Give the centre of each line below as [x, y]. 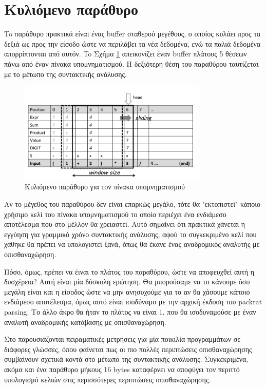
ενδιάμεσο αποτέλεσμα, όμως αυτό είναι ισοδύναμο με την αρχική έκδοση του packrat [133, 302]
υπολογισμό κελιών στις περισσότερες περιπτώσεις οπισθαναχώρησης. [108, 379]
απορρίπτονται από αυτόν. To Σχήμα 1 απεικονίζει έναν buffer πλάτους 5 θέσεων [126, 54]
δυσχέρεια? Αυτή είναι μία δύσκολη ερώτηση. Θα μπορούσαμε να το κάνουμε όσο [127, 282]
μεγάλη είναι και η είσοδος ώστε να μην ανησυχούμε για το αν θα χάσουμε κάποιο [127, 291]
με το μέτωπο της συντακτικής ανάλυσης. [66, 74]
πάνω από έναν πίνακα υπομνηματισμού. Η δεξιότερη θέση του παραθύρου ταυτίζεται [131, 63]
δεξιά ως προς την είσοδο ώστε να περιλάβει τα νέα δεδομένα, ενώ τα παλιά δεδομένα [132, 43]
